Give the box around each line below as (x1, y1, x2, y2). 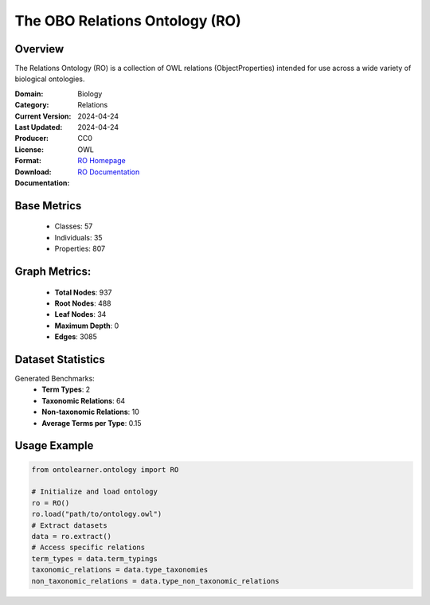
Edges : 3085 (54, 332, 97, 342)
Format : (14, 156, 41, 166)
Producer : (14, 134, 49, 143)
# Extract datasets (31, 521, 107, 529)
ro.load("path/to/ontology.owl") (31, 509, 162, 519)
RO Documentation (77, 167, 140, 177)
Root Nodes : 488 (54, 299, 111, 308)
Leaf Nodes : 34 (54, 310, 107, 319)
